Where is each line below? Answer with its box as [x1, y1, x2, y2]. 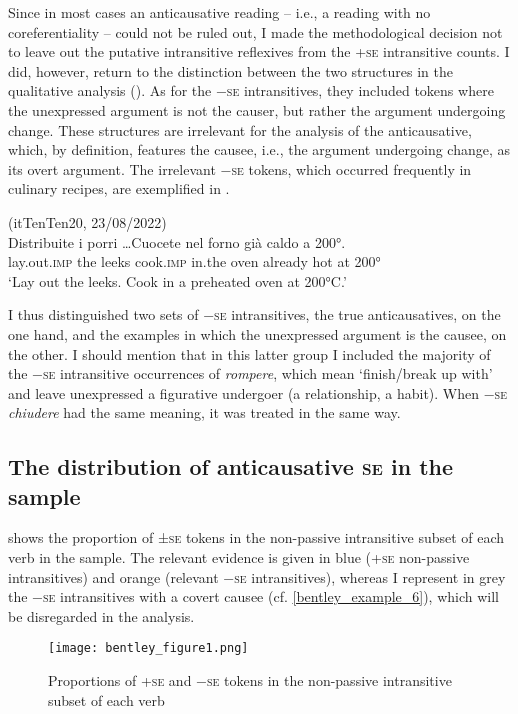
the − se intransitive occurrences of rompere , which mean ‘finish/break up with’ [8, 363, 493, 384]
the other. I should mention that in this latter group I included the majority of [8, 343, 491, 364]
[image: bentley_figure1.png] [48, 641, 249, 656]
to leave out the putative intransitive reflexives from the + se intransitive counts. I [8, 41, 510, 62]
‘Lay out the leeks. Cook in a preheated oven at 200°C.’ [8, 270, 347, 291]
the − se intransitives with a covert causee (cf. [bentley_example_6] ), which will [8, 586, 500, 607]
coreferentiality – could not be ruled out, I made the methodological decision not [8, 21, 503, 42]
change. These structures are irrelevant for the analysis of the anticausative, [8, 119, 472, 140]
